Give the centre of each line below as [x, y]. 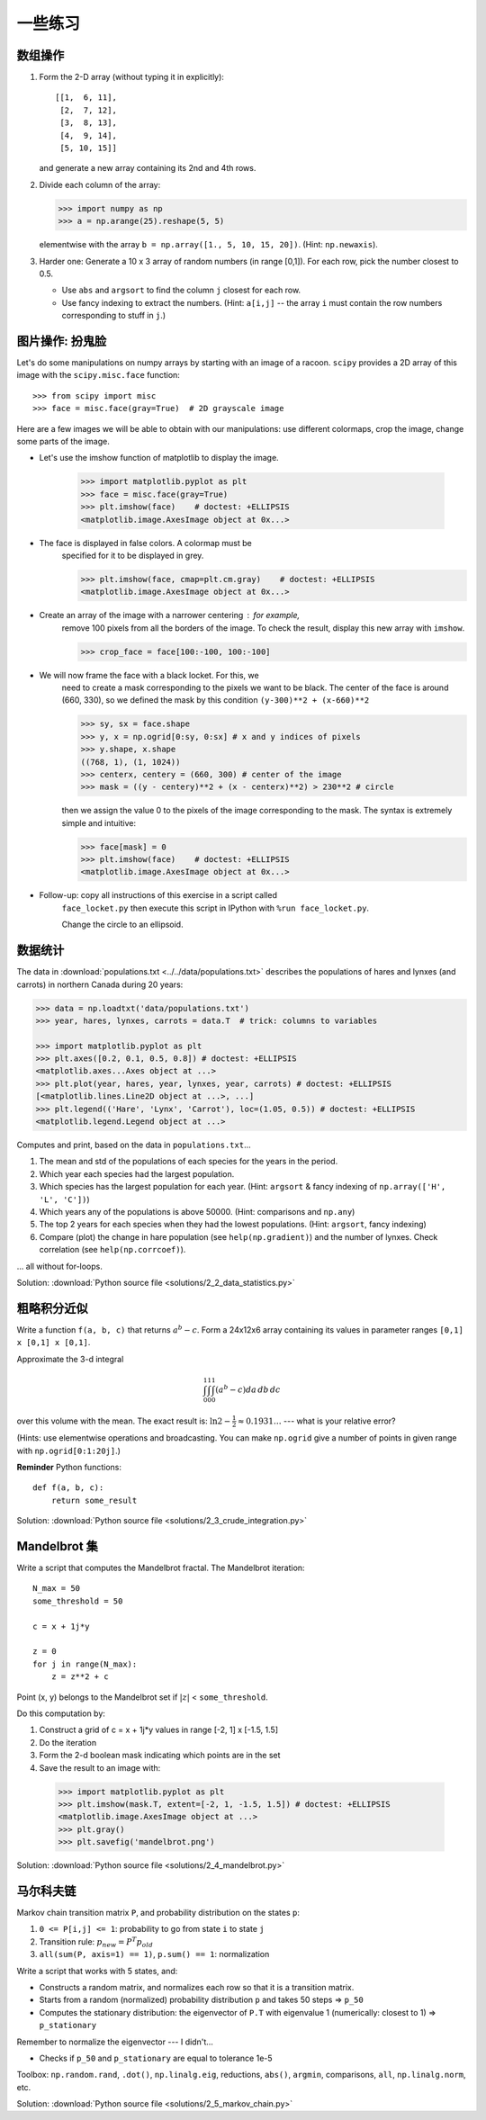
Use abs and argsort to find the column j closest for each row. [181, 290]
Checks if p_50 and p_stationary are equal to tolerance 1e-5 [156, 2058]
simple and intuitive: [99, 822]
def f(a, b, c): [68, 1488]
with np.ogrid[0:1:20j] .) [69, 1451]
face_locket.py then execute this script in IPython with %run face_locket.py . [215, 908]
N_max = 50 [57, 1589]
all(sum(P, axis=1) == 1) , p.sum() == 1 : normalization [154, 1954]
